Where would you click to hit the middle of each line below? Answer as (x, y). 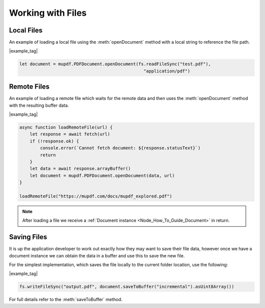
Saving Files (28, 237)
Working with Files (48, 13)
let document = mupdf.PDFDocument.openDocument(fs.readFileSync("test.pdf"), (115, 64)
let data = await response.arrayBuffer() (80, 169)
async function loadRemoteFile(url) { (66, 127)
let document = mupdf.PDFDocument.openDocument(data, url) (102, 175)
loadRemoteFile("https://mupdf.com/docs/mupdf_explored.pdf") (96, 196)
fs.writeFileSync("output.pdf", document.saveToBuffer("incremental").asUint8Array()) (127, 287)
